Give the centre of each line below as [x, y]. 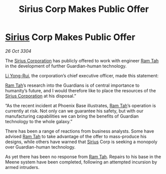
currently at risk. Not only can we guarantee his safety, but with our [74, 111]
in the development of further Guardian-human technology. [66, 66]
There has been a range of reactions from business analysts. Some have [80, 131]
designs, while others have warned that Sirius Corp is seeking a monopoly [82, 142]
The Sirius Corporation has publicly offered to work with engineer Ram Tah [82, 60]
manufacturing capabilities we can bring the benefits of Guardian [72, 116]
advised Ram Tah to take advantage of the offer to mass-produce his [76, 136]
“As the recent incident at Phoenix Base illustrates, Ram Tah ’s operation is [81, 105]
